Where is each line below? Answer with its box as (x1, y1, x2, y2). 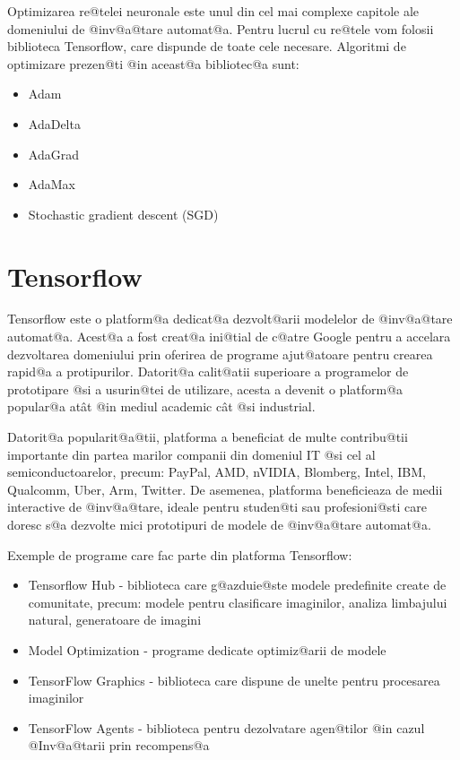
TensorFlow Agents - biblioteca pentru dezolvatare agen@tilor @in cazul (28, 718, 425, 737)
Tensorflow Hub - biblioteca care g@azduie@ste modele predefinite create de (28, 575, 447, 594)
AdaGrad (28, 144, 79, 163)
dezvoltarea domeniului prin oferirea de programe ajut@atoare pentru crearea (7, 344, 433, 363)
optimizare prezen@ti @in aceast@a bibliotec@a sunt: (7, 54, 299, 73)
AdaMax (28, 175, 75, 194)
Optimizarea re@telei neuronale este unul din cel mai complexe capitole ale (7, 2, 420, 20)
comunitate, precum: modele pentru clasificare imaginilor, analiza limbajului (28, 592, 447, 611)
